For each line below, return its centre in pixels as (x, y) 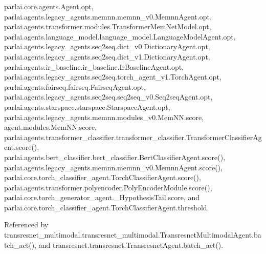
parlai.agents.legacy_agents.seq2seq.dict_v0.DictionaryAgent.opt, (107, 46)
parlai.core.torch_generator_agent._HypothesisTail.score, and (102, 197)
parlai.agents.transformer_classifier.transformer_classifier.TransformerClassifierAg (133, 137)
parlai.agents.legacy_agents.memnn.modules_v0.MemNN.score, (104, 117)
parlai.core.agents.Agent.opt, (49, 6)
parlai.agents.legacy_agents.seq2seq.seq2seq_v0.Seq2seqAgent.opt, (108, 97)
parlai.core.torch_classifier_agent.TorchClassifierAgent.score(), (103, 177)
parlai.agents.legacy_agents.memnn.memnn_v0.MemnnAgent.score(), (113, 167)
